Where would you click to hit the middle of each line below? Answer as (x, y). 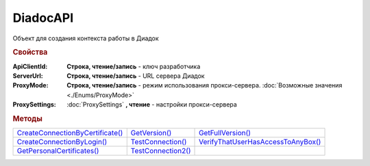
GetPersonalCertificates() (58, 151)
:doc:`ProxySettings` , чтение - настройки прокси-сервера (152, 105)
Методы (27, 118)
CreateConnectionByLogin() (62, 142)
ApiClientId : (30, 66)
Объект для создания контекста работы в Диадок (86, 38)
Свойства (30, 53)
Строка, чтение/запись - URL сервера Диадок (136, 76)
